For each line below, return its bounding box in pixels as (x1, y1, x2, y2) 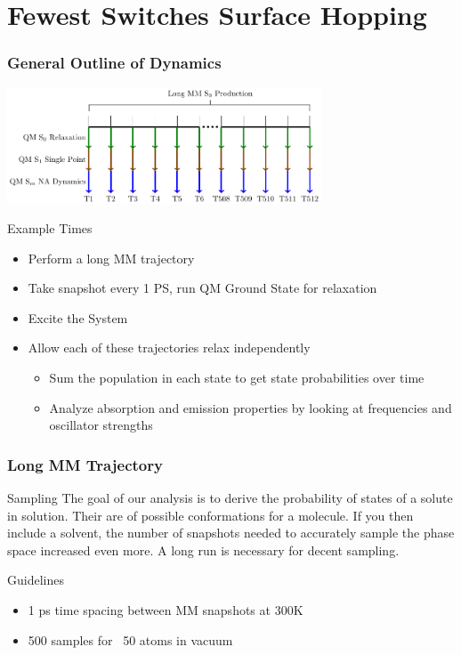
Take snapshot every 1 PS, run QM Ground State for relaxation (28, 279, 377, 297)
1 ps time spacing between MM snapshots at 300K (28, 601, 303, 619)
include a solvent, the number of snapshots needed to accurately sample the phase (7, 523, 455, 542)
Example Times (7, 219, 93, 238)
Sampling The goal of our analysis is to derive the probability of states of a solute (7, 489, 453, 507)
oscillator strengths (49, 416, 153, 434)
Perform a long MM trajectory (28, 248, 195, 267)
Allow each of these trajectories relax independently (28, 338, 311, 357)
